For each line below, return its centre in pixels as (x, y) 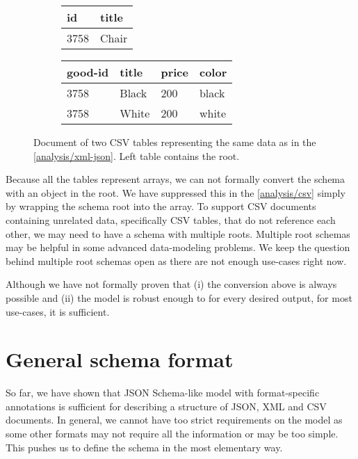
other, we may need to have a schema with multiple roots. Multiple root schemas (178, 233)
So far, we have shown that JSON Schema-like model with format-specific (163, 393)
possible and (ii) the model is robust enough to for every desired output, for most (179, 297)
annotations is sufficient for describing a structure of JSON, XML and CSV (166, 406)
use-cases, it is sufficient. (58, 311)
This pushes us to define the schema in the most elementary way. (144, 447)
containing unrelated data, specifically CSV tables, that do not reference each (171, 219)
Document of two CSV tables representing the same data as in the (175, 142)
